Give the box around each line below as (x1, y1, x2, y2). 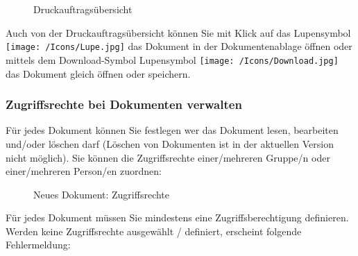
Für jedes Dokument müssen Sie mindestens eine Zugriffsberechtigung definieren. (6, 210, 349, 225)
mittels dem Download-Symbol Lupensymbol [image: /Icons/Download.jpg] (6, 52, 339, 67)
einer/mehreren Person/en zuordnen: (6, 164, 162, 178)
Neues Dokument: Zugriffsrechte (33, 187, 170, 201)
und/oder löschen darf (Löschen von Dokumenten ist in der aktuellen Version (6, 136, 334, 151)
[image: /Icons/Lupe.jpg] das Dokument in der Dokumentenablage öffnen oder (6, 39, 352, 53)
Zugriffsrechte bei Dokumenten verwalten (6, 96, 242, 113)
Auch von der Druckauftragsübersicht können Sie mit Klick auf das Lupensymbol (6, 25, 351, 40)
